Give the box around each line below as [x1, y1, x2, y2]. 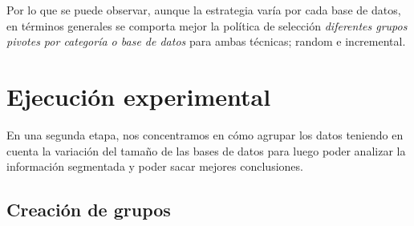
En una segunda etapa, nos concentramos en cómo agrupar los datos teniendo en [6, 126, 404, 143]
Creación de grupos [6, 197, 171, 222]
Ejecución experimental [6, 79, 271, 112]
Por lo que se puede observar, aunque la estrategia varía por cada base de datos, [6, 2, 401, 18]
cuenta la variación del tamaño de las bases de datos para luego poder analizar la [6, 142, 406, 159]
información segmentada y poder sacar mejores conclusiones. [6, 158, 303, 175]
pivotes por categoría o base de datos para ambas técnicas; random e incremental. [6, 33, 406, 50]
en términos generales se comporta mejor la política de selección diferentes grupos [6, 17, 408, 34]
